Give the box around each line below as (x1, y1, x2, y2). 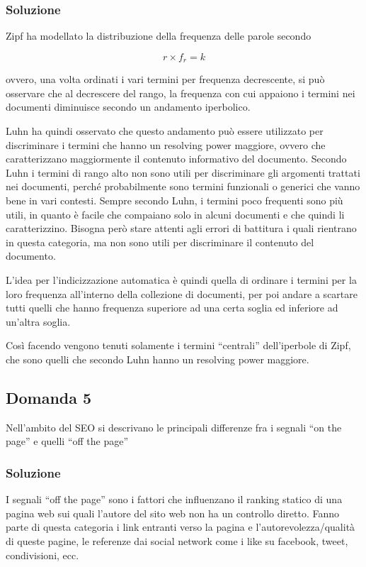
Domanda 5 (6, 386, 92, 408)
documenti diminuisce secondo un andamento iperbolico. (6, 99, 251, 114)
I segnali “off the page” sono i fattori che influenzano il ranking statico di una (6, 492, 343, 507)
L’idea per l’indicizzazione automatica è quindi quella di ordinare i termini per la (6, 272, 357, 287)
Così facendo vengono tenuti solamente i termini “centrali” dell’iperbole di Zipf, (6, 338, 351, 353)
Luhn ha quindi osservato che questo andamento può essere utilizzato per (6, 123, 324, 138)
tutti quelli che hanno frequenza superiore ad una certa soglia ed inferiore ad (6, 300, 338, 315)
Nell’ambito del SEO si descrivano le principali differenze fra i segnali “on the (6, 419, 342, 434)
